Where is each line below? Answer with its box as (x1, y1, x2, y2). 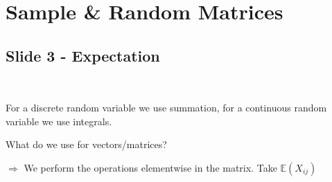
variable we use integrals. (6, 113, 112, 128)
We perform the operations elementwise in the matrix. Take (24, 160, 277, 174)
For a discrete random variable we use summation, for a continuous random (6, 100, 327, 115)
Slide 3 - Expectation (6, 44, 160, 66)
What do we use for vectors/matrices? (6, 137, 167, 152)
